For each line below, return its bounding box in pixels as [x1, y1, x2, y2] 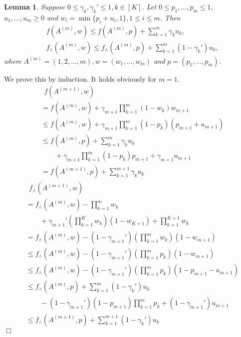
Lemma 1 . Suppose [4, 1, 65, 11]
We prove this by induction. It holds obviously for [4, 73, 157, 84]
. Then [160, 12, 181, 22]
